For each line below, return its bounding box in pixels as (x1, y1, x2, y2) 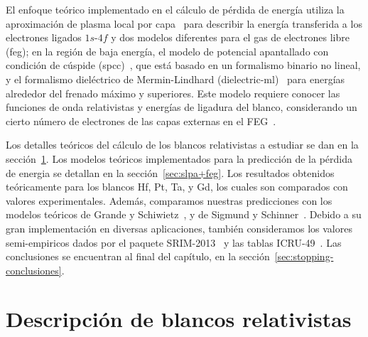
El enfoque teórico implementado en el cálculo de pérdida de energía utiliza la (6, 2, 345, 16)
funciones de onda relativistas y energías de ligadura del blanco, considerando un (6, 100, 357, 114)
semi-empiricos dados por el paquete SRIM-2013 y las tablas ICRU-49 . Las (6, 235, 342, 250)
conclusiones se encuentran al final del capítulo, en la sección (6, 249, 270, 264)
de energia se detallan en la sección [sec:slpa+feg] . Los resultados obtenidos (6, 165, 335, 180)
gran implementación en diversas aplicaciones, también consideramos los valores (6, 220, 352, 235)
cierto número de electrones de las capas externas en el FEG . (6, 113, 276, 128)
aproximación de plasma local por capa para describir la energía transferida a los (6, 16, 362, 31)
